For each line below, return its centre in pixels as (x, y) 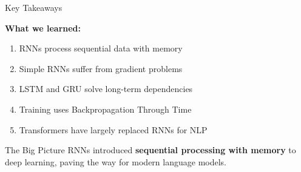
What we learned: (43, 28)
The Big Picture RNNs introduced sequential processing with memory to (150, 150)
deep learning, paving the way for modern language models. (116, 161)
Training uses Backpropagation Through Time (105, 109)
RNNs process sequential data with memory (101, 48)
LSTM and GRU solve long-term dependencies (106, 89)
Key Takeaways (34, 7)
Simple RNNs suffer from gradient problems (101, 68)
